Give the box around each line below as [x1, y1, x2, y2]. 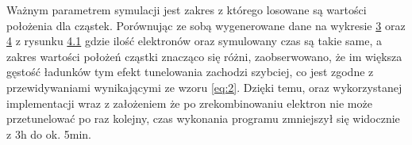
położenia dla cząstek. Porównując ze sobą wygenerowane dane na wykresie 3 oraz [6, 17, 406, 33]
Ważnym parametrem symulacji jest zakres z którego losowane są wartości [6, 2, 367, 17]
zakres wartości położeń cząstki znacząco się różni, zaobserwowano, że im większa [6, 48, 402, 64]
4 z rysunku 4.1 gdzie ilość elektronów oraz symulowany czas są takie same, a [6, 32, 383, 49]
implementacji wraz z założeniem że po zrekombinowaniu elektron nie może [6, 94, 372, 111]
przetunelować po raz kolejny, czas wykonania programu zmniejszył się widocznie [6, 110, 400, 127]
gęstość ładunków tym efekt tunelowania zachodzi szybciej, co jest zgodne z [6, 63, 374, 80]
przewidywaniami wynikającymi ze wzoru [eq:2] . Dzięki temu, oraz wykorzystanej [6, 78, 402, 95]
